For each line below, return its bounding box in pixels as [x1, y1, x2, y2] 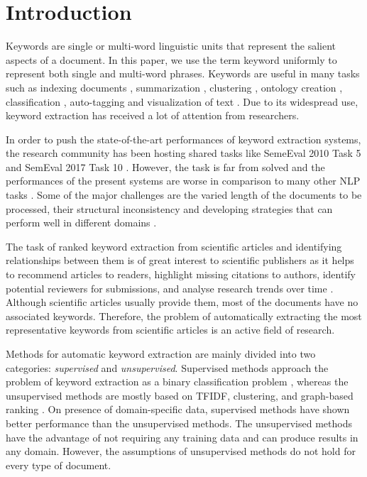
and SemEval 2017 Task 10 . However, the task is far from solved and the [6, 159, 325, 174]
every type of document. [6, 457, 111, 472]
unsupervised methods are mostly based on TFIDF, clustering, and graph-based [6, 388, 354, 402]
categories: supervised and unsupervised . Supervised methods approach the [6, 360, 329, 375]
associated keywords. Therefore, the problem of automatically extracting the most [6, 308, 362, 323]
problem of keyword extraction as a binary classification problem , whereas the [6, 374, 349, 389]
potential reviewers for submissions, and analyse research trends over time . [6, 280, 334, 295]
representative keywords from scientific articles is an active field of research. [6, 322, 335, 337]
